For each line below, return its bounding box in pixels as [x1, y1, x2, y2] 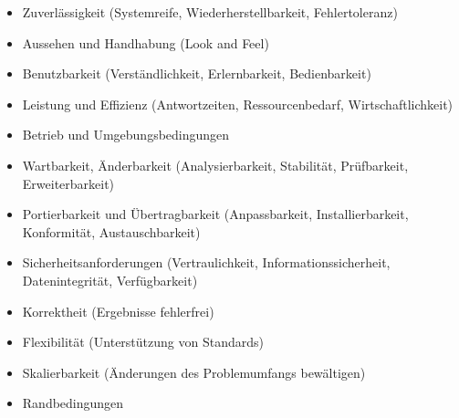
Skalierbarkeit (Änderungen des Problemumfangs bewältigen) [22, 362, 366, 381]
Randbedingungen [22, 393, 124, 413]
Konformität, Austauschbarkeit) [22, 222, 201, 241]
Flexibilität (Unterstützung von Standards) [22, 332, 264, 351]
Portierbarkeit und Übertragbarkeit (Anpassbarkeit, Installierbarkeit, [22, 204, 409, 224]
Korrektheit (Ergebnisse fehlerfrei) [22, 301, 214, 320]
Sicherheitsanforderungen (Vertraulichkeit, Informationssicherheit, [22, 253, 391, 272]
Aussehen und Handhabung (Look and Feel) [22, 33, 269, 52]
